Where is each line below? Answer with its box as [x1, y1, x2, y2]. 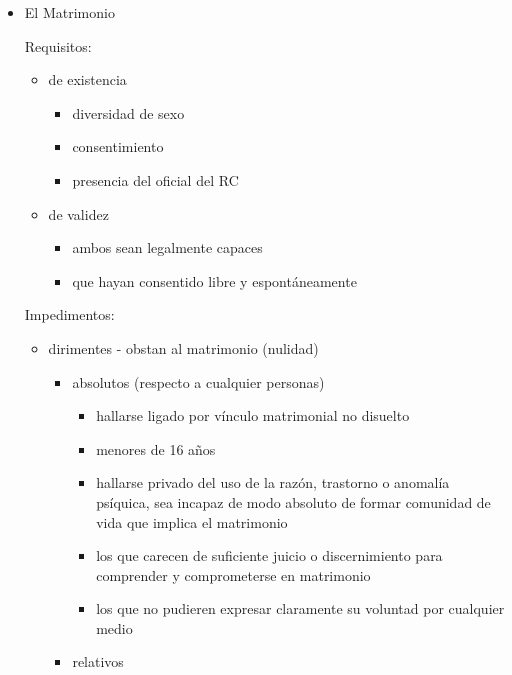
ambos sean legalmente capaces [72, 237, 263, 258]
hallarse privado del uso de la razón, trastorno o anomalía [96, 472, 450, 493]
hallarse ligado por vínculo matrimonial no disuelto [96, 405, 410, 426]
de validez [48, 203, 109, 224]
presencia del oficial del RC [72, 169, 239, 190]
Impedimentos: [24, 304, 115, 325]
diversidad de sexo [72, 102, 185, 123]
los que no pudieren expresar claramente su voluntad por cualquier [96, 598, 505, 619]
